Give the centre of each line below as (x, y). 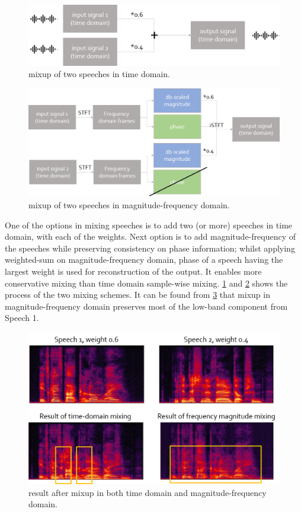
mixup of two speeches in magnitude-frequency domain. (129, 205)
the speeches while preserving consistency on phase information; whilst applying (150, 248)
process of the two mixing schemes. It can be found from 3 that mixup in (137, 295)
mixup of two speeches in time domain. (99, 74)
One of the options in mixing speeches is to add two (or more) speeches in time (149, 225)
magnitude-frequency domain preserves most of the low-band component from (146, 306)
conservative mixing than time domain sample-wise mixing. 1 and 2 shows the (146, 283)
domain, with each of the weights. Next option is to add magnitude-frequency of (150, 236)
